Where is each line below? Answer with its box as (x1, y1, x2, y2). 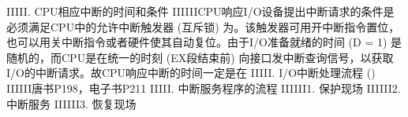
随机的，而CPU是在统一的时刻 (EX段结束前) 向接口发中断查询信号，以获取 (6, 49, 394, 65)
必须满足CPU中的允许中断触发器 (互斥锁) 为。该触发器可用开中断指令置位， (6, 18, 400, 35)
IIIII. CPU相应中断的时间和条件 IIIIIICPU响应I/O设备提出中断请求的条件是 (6, 3, 395, 19)
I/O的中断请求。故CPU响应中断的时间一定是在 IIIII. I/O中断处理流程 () (6, 64, 376, 81)
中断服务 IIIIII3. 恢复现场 (6, 95, 137, 112)
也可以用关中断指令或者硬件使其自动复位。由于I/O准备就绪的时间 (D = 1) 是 (6, 34, 402, 50)
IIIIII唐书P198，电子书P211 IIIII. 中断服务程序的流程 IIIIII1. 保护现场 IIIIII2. (6, 79, 401, 96)
